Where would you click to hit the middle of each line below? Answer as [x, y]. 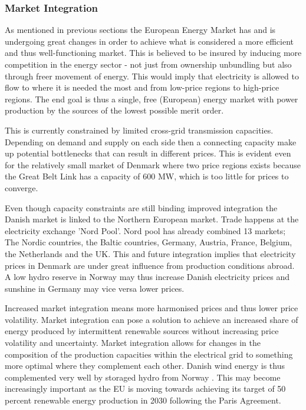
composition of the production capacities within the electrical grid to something [149, 354]
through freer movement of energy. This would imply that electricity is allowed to [152, 76]
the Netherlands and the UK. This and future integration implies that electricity [150, 253]
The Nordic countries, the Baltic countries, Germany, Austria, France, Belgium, [149, 242]
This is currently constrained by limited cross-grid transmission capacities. [139, 130]
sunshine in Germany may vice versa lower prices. [95, 288]
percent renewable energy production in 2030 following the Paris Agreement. [143, 400]
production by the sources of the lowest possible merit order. [114, 110]
